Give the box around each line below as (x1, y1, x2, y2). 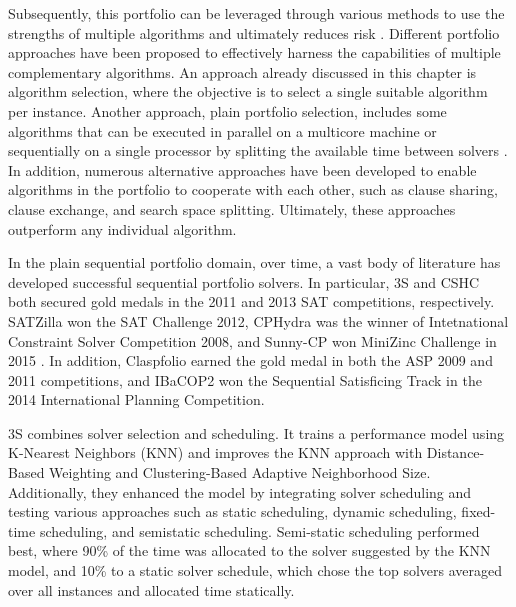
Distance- (426, 442, 485, 463)
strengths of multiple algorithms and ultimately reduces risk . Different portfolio (8, 22, 500, 43)
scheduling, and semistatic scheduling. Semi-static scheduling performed (39, 520, 480, 541)
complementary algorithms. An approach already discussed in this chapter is (8, 61, 477, 82)
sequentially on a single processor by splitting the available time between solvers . (8, 140, 508, 161)
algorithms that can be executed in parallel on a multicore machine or (8, 120, 437, 141)
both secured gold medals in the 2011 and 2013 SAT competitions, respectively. (8, 291, 495, 312)
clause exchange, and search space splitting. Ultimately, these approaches (8, 198, 456, 219)
